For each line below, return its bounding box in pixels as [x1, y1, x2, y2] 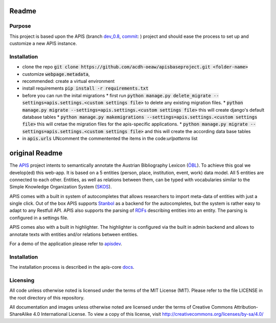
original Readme [9, 149, 63, 158]
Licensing [9, 276, 35, 284]
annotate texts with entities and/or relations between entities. [9, 231, 139, 238]
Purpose [9, 23, 31, 30]
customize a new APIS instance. [9, 40, 77, 47]
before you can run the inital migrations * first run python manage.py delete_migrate [22, 92, 212, 98]
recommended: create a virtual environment [22, 78, 115, 84]
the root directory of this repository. [9, 294, 85, 300]
